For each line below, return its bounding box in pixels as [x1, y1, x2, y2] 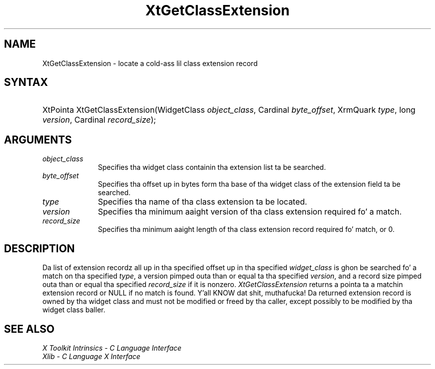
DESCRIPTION [4, 242, 75, 255]
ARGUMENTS [4, 133, 72, 146]
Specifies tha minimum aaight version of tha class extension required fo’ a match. [98, 207, 402, 217]
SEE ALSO [4, 322, 55, 335]
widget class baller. [42, 305, 105, 314]
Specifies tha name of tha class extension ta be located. [98, 197, 307, 207]
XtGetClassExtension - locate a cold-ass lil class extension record [42, 59, 258, 68]
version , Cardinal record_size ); [42, 115, 156, 125]
